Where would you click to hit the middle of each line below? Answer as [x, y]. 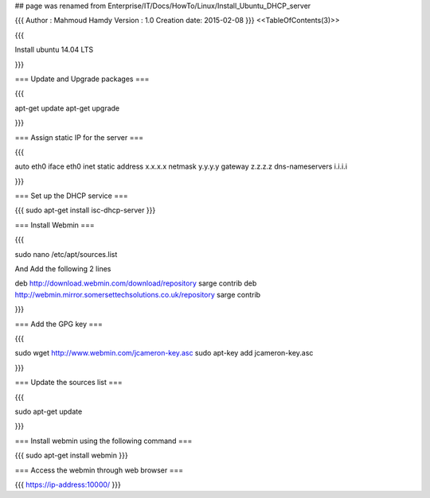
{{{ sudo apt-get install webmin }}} [71, 455]
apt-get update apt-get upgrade [67, 108]
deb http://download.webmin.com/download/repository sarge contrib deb [136, 283]
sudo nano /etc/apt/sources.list [66, 254]
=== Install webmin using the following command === [104, 441]
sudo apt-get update [49, 411]
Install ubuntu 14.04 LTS [54, 50]
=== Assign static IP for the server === [79, 137]
